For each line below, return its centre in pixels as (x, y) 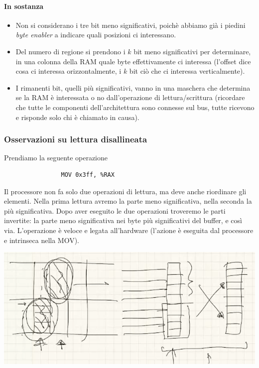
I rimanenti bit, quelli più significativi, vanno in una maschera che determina (133, 87)
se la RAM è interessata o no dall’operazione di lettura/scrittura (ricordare (130, 97)
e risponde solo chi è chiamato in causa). (77, 117)
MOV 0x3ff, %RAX (88, 175)
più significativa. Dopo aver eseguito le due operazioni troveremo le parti (115, 210)
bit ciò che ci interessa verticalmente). (187, 71)
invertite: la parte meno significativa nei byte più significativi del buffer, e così (123, 220)
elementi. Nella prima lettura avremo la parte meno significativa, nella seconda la (128, 201)
